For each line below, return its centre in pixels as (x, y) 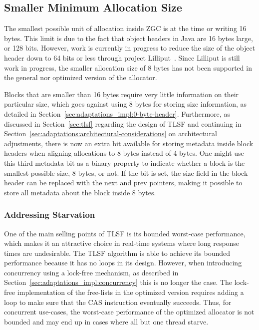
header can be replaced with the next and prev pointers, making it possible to (123, 183)
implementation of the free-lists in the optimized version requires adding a (130, 292)
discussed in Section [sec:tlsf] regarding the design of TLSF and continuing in (123, 123)
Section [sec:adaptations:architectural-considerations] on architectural (111, 133)
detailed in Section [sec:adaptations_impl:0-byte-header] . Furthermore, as (117, 113)
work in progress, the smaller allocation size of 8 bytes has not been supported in (128, 67)
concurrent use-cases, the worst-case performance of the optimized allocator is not (129, 312)
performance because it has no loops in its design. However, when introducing (123, 263)
